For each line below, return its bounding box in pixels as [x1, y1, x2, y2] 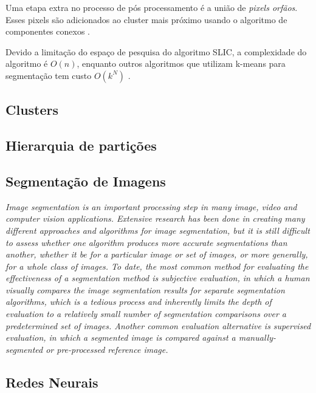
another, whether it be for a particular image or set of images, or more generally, [5, 248, 308, 261]
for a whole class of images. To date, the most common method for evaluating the [5, 259, 309, 272]
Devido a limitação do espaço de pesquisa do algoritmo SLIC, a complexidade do [5, 45, 307, 58]
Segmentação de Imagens [5, 171, 166, 190]
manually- [238, 331, 276, 344]
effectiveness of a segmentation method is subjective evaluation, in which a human [5, 272, 310, 284]
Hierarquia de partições [5, 136, 157, 155]
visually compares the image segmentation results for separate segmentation [5, 283, 285, 296]
